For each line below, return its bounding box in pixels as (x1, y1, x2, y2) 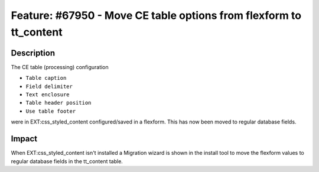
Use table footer (25, 108, 76, 115)
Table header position (25, 99, 92, 106)
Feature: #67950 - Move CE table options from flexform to (11, 9, 301, 22)
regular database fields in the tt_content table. (11, 157, 123, 165)
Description (11, 48, 56, 58)
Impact (11, 134, 38, 144)
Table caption (25, 74, 67, 82)
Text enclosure (25, 92, 70, 98)
